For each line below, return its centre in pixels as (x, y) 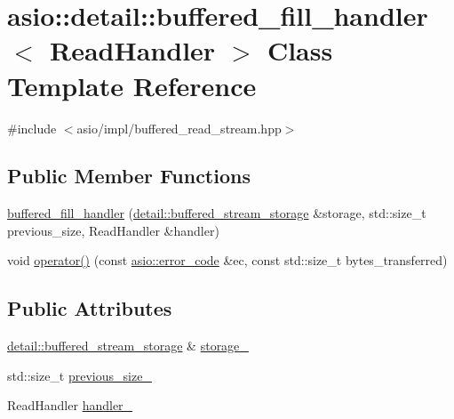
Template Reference (132, 85)
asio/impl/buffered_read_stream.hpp (179, 128)
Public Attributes (90, 308)
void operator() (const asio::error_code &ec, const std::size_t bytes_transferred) (227, 260)
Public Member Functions (129, 176)
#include (32, 128)
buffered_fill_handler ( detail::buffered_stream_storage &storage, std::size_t (217, 213)
